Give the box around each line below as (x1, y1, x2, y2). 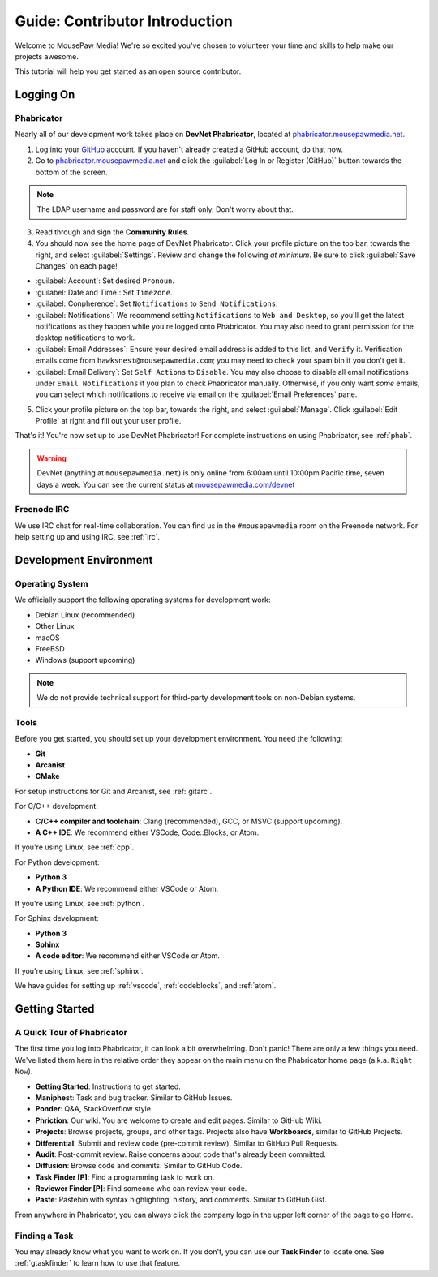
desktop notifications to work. (35, 333, 135, 342)
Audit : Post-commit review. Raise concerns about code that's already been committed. (35, 1149, 326, 1159)
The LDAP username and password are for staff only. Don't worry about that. (36, 204, 294, 214)
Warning (36, 453, 67, 462)
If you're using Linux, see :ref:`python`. (15, 898, 145, 908)
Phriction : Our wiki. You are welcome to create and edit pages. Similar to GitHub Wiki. (35, 1116, 323, 1125)
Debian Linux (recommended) (35, 609, 135, 620)
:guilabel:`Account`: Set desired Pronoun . (35, 276, 174, 286)
